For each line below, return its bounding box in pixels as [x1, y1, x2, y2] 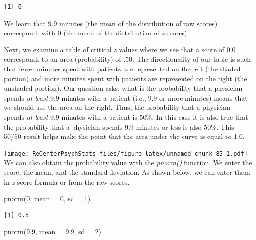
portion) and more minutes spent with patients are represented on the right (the [4, 73, 247, 83]
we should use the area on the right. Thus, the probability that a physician [4, 102, 230, 112]
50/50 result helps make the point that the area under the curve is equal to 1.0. [4, 131, 245, 141]
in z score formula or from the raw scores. [4, 176, 130, 187]
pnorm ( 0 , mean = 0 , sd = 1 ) [4, 193, 91, 204]
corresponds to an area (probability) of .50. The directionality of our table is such [4, 54, 251, 64]
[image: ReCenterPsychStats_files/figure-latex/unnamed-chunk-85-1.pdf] [4, 150, 248, 157]
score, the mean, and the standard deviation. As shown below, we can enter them [4, 167, 250, 177]
